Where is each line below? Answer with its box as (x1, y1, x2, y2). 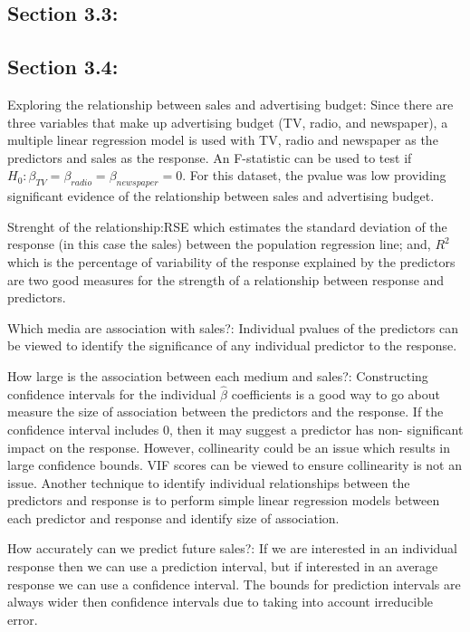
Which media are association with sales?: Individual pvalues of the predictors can (7, 318, 458, 337)
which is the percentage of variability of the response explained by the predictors (7, 252, 456, 271)
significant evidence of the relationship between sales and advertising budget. (7, 187, 435, 206)
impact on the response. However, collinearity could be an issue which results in (7, 437, 451, 456)
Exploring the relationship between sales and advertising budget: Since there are (7, 94, 454, 113)
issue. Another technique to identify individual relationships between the (7, 473, 410, 492)
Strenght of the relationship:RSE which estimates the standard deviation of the (7, 216, 447, 235)
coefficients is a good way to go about (231, 384, 441, 403)
